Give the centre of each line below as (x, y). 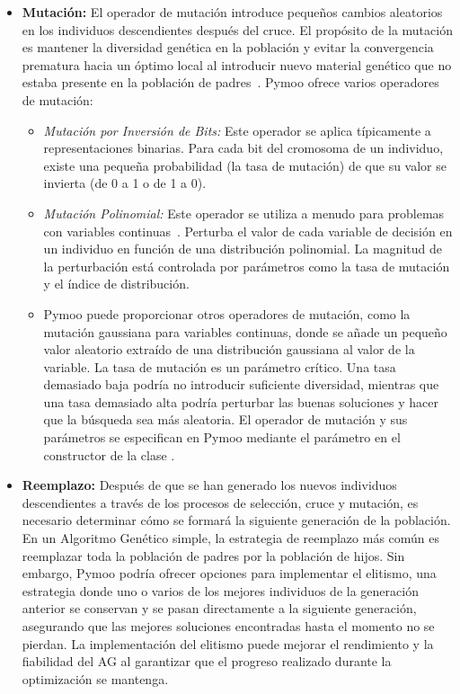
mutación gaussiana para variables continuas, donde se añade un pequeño (245, 331)
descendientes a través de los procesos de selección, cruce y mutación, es (220, 502)
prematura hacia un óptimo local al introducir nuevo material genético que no (237, 64)
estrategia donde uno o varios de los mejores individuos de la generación (220, 590)
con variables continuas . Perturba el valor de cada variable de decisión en (248, 231)
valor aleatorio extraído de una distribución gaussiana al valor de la (229, 349)
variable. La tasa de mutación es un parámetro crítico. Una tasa (220, 366)
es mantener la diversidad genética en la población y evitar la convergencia (228, 47)
